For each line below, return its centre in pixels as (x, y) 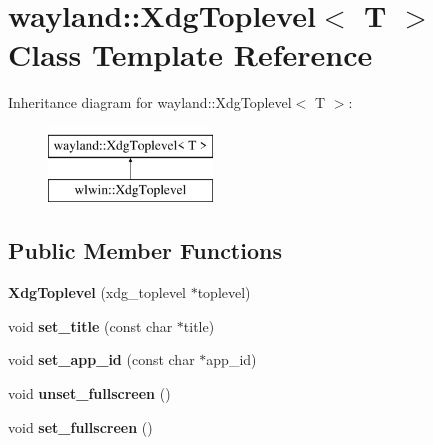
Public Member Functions (145, 250)
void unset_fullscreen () (89, 393)
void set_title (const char (90, 325)
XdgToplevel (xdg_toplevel (97, 292)
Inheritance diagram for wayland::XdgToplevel (150, 102)
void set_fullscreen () (80, 426)
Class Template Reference (190, 54)
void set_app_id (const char (101, 359)
